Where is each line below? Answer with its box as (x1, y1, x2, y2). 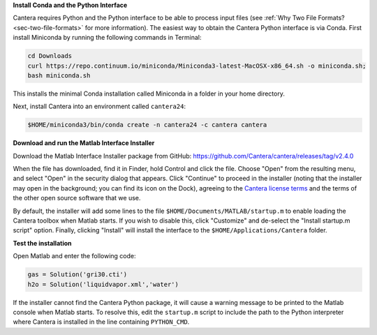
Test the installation (13, 239, 73, 247)
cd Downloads (27, 52, 73, 60)
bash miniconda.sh (27, 71, 91, 80)
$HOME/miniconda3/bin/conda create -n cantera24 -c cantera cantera (27, 121, 267, 129)
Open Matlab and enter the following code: (13, 252, 136, 260)
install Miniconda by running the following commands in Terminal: (13, 33, 202, 42)
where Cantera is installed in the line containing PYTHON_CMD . (13, 318, 190, 326)
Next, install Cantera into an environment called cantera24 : (13, 102, 186, 111)
